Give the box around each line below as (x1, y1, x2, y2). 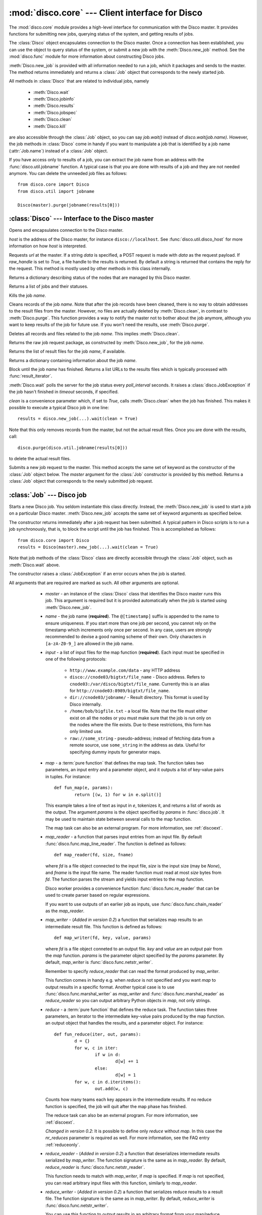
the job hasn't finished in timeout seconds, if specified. (9, 389, 119, 395)
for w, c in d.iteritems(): (74, 1079, 141, 1085)
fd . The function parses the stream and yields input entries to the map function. (45, 876, 204, 882)
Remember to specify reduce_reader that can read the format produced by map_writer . (45, 968, 220, 974)
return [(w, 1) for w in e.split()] (74, 792, 162, 797)
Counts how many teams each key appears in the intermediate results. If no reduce (45, 1096, 212, 1103)
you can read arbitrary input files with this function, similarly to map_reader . (45, 1180, 197, 1186)
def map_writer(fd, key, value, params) (54, 935, 151, 940)
